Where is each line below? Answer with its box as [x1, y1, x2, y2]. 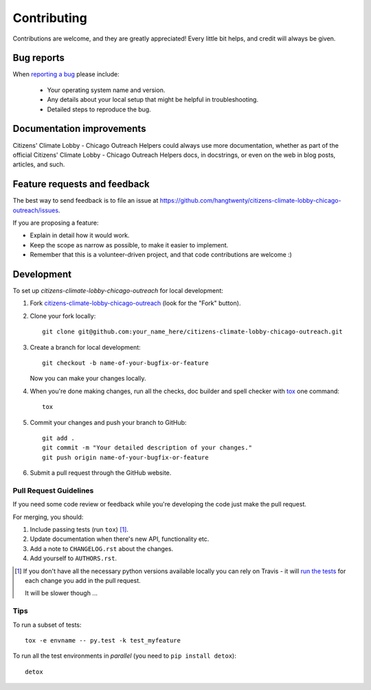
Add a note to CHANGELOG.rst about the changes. [30, 544, 174, 553]
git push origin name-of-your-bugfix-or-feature [42, 454, 209, 461]
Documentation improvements [12, 123, 146, 135]
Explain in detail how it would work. [30, 231, 130, 240]
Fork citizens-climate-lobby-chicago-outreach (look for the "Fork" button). [30, 299, 241, 307]
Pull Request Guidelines [12, 485, 94, 495]
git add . [42, 434, 75, 442]
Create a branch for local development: [30, 343, 141, 351]
